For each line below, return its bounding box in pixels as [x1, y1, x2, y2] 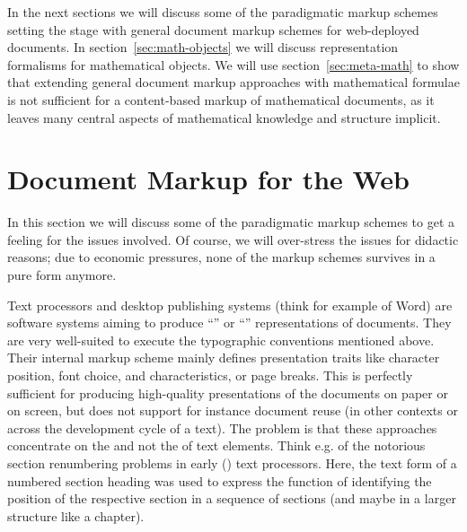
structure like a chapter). [7, 506, 145, 525]
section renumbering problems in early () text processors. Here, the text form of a [7, 454, 457, 472]
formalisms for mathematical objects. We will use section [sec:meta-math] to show [7, 55, 460, 74]
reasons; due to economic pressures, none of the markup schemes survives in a [7, 248, 436, 266]
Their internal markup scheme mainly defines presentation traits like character [7, 348, 440, 367]
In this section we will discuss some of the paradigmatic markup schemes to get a [7, 213, 454, 231]
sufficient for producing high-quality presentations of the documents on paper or [7, 383, 448, 402]
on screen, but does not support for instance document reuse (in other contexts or [7, 401, 458, 420]
